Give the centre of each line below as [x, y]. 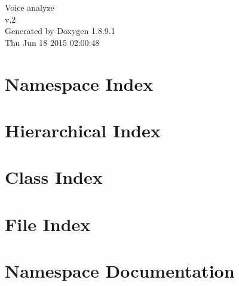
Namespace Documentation [120, 271]
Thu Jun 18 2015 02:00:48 [52, 42]
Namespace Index [79, 83]
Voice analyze [30, 7]
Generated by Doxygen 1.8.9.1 [60, 31]
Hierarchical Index [83, 130]
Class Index [54, 177]
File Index [48, 224]
